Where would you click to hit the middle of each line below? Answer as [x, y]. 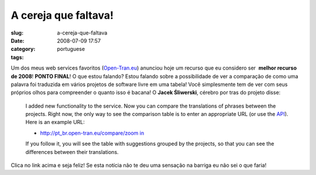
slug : [17, 33]
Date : [18, 40]
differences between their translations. [72, 152]
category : [23, 49]
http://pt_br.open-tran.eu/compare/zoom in [92, 133]
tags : [17, 57]
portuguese [71, 49]
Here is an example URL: [55, 122]
